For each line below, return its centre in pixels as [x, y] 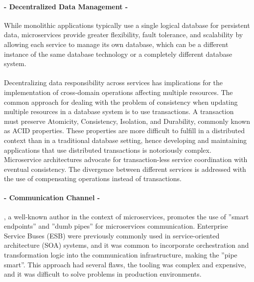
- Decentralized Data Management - [66, 6]
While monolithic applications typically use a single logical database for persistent [127, 25]
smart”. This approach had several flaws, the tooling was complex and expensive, [125, 264]
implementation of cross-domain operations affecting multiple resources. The [118, 92]
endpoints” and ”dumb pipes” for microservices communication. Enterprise [116, 226]
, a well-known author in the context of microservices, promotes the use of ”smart [127, 216]
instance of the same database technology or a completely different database [118, 54]
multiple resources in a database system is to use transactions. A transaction [119, 111]
